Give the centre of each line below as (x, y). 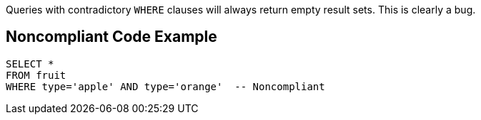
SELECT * (30, 64)
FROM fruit (36, 75)
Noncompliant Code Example (111, 37)
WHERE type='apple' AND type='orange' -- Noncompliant (165, 86)
